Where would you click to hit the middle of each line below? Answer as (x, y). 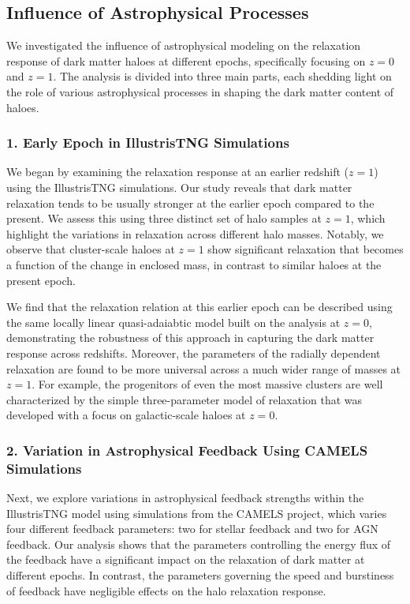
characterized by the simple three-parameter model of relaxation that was (184, 399)
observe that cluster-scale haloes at (91, 249)
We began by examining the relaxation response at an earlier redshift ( (178, 172)
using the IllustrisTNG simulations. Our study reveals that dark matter (179, 187)
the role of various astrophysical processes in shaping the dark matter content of (200, 91)
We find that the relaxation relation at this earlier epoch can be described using (199, 307)
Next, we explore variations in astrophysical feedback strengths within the (185, 498)
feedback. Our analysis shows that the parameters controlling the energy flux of (199, 544)
